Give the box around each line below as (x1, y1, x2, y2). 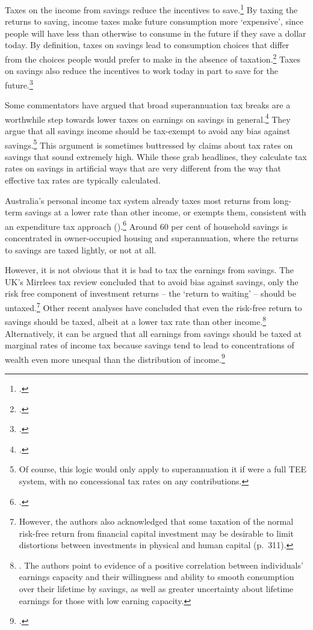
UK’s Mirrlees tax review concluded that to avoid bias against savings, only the (5, 275, 299, 288)
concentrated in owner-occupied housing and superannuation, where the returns (5, 232, 299, 244)
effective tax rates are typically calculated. (5, 174, 161, 186)
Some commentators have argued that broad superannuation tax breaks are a (5, 99, 291, 111)
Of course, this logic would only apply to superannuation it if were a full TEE (19, 463, 306, 475)
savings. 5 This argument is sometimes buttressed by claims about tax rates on (5, 137, 293, 151)
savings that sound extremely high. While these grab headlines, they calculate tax (5, 150, 307, 162)
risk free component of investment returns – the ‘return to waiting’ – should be (5, 287, 296, 300)
